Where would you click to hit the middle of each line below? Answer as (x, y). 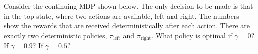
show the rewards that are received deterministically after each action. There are (127, 26)
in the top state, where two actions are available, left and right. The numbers (122, 16)
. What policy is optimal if (192, 35)
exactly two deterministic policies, (56, 35)
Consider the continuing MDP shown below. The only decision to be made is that (129, 6)
